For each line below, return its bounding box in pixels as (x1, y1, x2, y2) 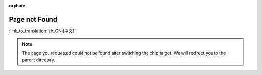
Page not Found (9, 15, 58, 24)
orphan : (9, 3, 26, 8)
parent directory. (22, 57, 56, 62)
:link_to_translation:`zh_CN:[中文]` (9, 28, 76, 34)
